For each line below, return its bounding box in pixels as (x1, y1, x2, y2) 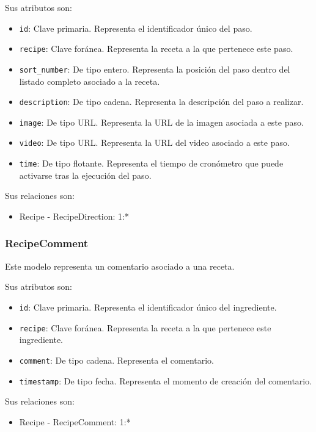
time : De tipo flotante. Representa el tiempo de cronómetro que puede (19, 157, 284, 170)
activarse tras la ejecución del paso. (19, 168, 152, 181)
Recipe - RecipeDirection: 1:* (19, 209, 129, 222)
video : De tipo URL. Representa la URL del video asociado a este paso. (19, 136, 290, 149)
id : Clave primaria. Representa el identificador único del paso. (19, 21, 252, 34)
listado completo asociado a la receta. (19, 74, 160, 87)
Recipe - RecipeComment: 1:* (19, 415, 131, 428)
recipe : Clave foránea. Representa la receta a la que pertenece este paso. (19, 42, 293, 55)
